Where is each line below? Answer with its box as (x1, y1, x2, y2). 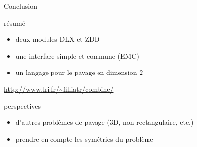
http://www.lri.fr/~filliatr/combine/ (4, 83, 114, 94)
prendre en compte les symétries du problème (15, 133, 153, 144)
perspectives (4, 100, 41, 110)
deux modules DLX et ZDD (15, 34, 100, 44)
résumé (4, 17, 25, 28)
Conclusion (4, 1, 37, 11)
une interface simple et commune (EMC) (15, 50, 139, 61)
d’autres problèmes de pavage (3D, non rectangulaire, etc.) (15, 117, 194, 127)
